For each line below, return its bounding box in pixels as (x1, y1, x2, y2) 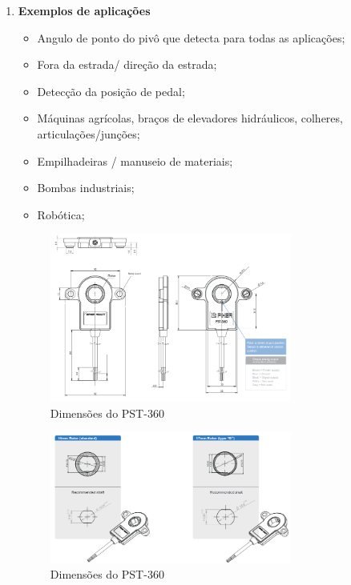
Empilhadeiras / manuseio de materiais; (37, 152, 233, 169)
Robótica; (37, 206, 85, 222)
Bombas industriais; (37, 179, 135, 196)
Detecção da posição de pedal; (37, 82, 185, 99)
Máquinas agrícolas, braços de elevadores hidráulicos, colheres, (37, 110, 343, 126)
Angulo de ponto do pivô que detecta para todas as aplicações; (37, 29, 345, 46)
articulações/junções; (37, 125, 140, 142)
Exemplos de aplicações (18, 2, 151, 18)
